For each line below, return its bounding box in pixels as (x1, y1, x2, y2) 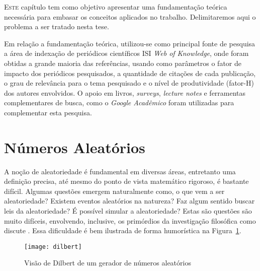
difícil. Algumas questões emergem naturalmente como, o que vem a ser (4, 185, 225, 196)
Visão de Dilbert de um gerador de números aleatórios (24, 257, 191, 268)
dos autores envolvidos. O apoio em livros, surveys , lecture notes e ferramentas (4, 87, 246, 98)
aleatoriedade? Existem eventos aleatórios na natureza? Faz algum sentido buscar (4, 195, 255, 206)
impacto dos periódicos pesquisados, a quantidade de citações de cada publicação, (4, 67, 256, 78)
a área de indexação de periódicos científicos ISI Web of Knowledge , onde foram (4, 48, 249, 58)
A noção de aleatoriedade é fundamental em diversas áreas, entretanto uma (4, 166, 236, 176)
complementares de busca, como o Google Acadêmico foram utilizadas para (4, 97, 234, 108)
